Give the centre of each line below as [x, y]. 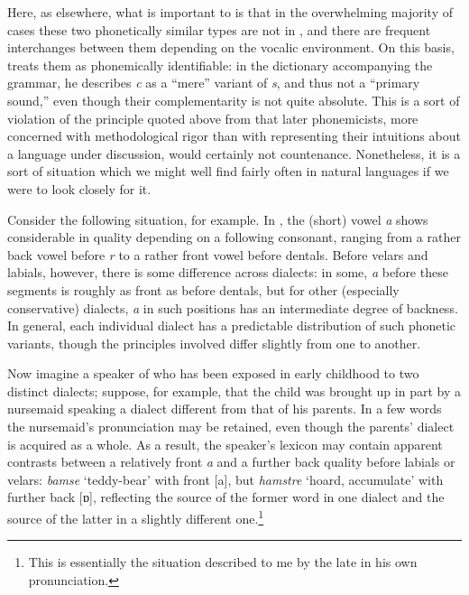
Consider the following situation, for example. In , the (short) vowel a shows [218, 219]
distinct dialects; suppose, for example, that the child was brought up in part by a [234, 390]
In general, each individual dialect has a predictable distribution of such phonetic [232, 325]
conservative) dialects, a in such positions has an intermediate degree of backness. [233, 307]
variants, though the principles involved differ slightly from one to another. [214, 343]
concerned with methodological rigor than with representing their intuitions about [234, 136]
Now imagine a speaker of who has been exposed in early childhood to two [213, 373]
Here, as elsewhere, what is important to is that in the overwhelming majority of [230, 12]
